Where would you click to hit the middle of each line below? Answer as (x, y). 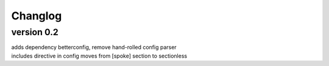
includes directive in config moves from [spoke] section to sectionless (99, 56)
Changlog (37, 16)
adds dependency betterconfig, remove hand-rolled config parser (94, 47)
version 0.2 (35, 32)
